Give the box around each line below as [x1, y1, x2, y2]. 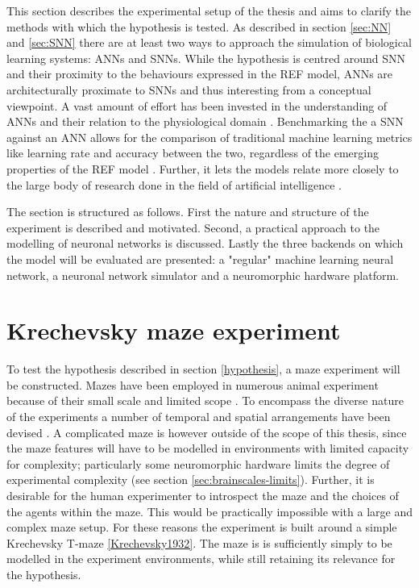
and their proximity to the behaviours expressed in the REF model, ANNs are [6, 65, 393, 82]
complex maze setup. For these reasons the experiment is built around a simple [6, 519, 397, 536]
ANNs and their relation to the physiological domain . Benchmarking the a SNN [6, 113, 404, 130]
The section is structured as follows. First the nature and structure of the [6, 203, 369, 220]
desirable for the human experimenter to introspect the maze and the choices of [6, 486, 399, 503]
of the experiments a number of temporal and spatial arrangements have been [6, 408, 391, 424]
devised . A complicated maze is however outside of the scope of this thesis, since [6, 423, 407, 440]
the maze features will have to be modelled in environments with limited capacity [6, 440, 409, 457]
